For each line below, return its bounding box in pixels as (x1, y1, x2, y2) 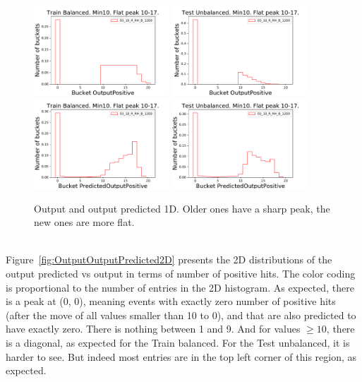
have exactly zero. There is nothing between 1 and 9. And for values (6, 321, 301, 336)
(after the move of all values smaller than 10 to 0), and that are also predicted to (6, 307, 356, 322)
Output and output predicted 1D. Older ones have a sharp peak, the (34, 201, 330, 215)
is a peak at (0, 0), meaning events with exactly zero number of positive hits (6, 294, 336, 309)
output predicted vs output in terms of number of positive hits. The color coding (6, 265, 356, 280)
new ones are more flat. (34, 215, 135, 229)
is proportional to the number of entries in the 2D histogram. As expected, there (6, 280, 354, 294)
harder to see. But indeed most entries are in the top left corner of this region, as (6, 349, 357, 364)
